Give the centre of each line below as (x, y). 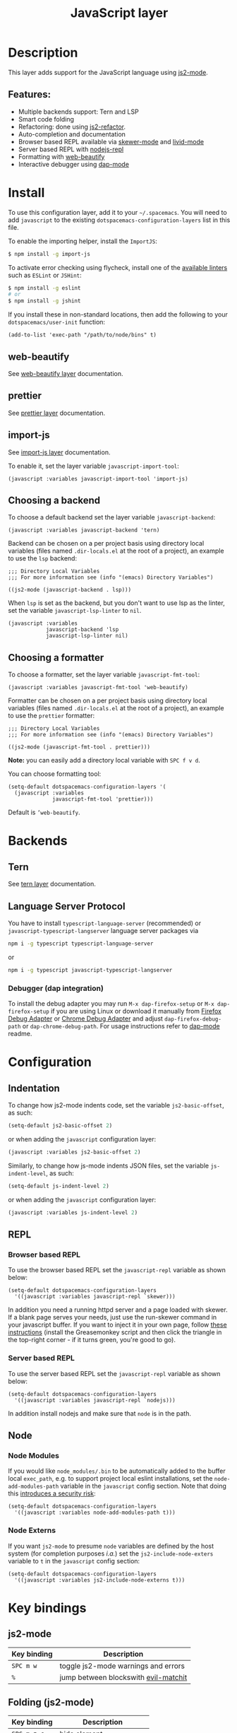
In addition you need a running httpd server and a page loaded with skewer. (118, 1310)
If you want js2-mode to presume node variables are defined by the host (111, 1546)
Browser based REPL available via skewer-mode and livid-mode (111, 141)
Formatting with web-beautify (61, 156)
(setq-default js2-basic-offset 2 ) (60, 1126)
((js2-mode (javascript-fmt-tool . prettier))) (79, 747)
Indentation (34, 1088)
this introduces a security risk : (52, 1493)
